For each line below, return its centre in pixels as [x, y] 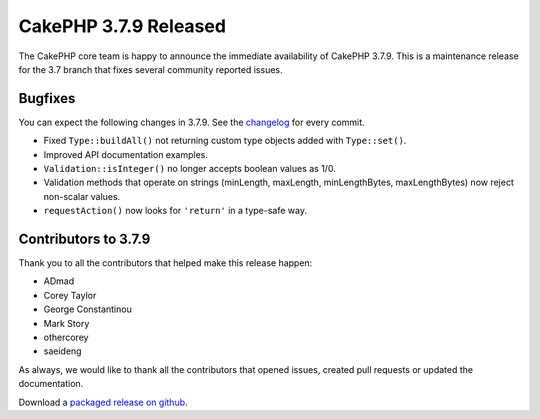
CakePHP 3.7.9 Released [122, 26]
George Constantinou [87, 309]
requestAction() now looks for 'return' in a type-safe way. [175, 211]
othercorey [66, 337]
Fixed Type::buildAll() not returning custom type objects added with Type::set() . [225, 141]
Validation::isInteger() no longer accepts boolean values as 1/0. [190, 169]
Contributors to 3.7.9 [84, 239]
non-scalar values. [82, 196]
